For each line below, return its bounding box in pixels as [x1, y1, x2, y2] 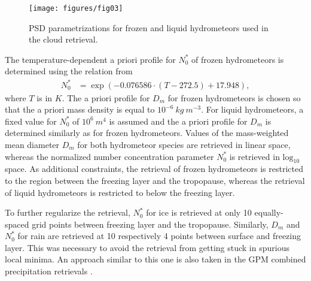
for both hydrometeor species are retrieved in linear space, [77, 138, 291, 150]
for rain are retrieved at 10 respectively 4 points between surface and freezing [17, 229, 301, 242]
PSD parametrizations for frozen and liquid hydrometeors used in [29, 21, 269, 34]
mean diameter [5, 138, 60, 150]
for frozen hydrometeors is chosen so [167, 91, 301, 104]
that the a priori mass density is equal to [5, 103, 155, 116]
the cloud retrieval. [29, 33, 98, 46]
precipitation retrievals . [5, 265, 93, 277]
